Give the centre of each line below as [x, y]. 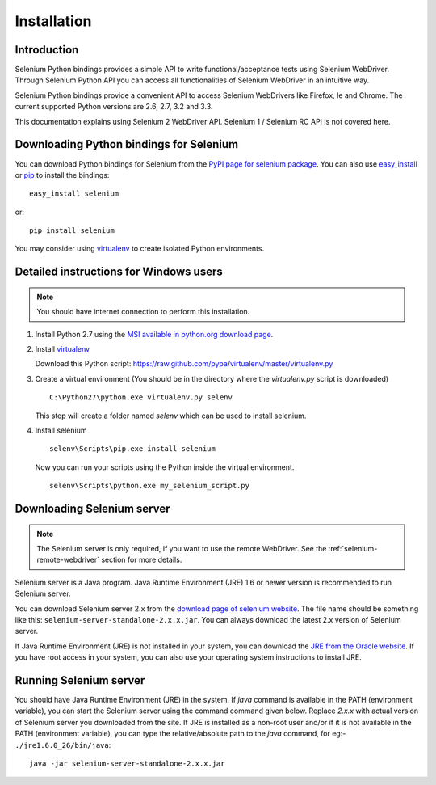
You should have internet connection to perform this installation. [143, 312]
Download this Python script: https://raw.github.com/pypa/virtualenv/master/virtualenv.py [184, 364]
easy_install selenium [74, 194]
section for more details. [142, 560]
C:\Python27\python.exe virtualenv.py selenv [141, 397]
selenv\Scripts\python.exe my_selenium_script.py [150, 486]
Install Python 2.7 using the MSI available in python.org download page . [154, 334]
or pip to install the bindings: [62, 175]
